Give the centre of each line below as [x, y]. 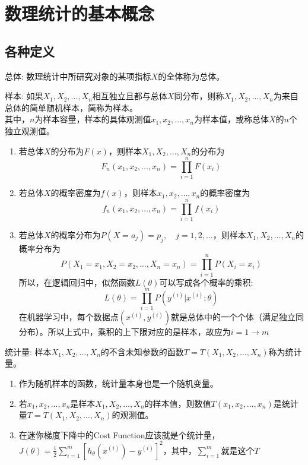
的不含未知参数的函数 [142, 351]
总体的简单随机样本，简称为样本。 [71, 107]
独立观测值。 [30, 130]
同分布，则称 [199, 96]
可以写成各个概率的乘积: [206, 282]
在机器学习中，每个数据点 [69, 317]
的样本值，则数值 [178, 403]
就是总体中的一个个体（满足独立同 [237, 317]
